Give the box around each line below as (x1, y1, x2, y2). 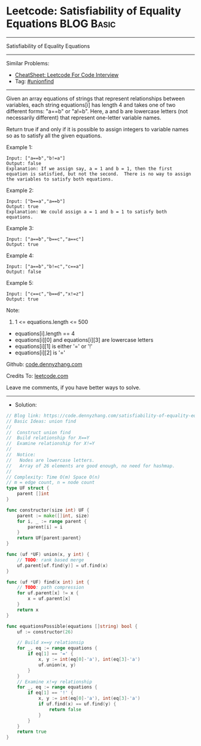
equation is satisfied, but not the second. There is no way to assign (6, 171, 191, 177)
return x (17, 607, 39, 613)
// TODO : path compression (17, 585, 84, 591)
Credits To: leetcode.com (6, 372, 69, 379)
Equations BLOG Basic (6, 17, 116, 31)
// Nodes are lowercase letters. (6, 457, 95, 463)
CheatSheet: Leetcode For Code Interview (14, 71, 119, 79)
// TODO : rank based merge (17, 557, 84, 563)
